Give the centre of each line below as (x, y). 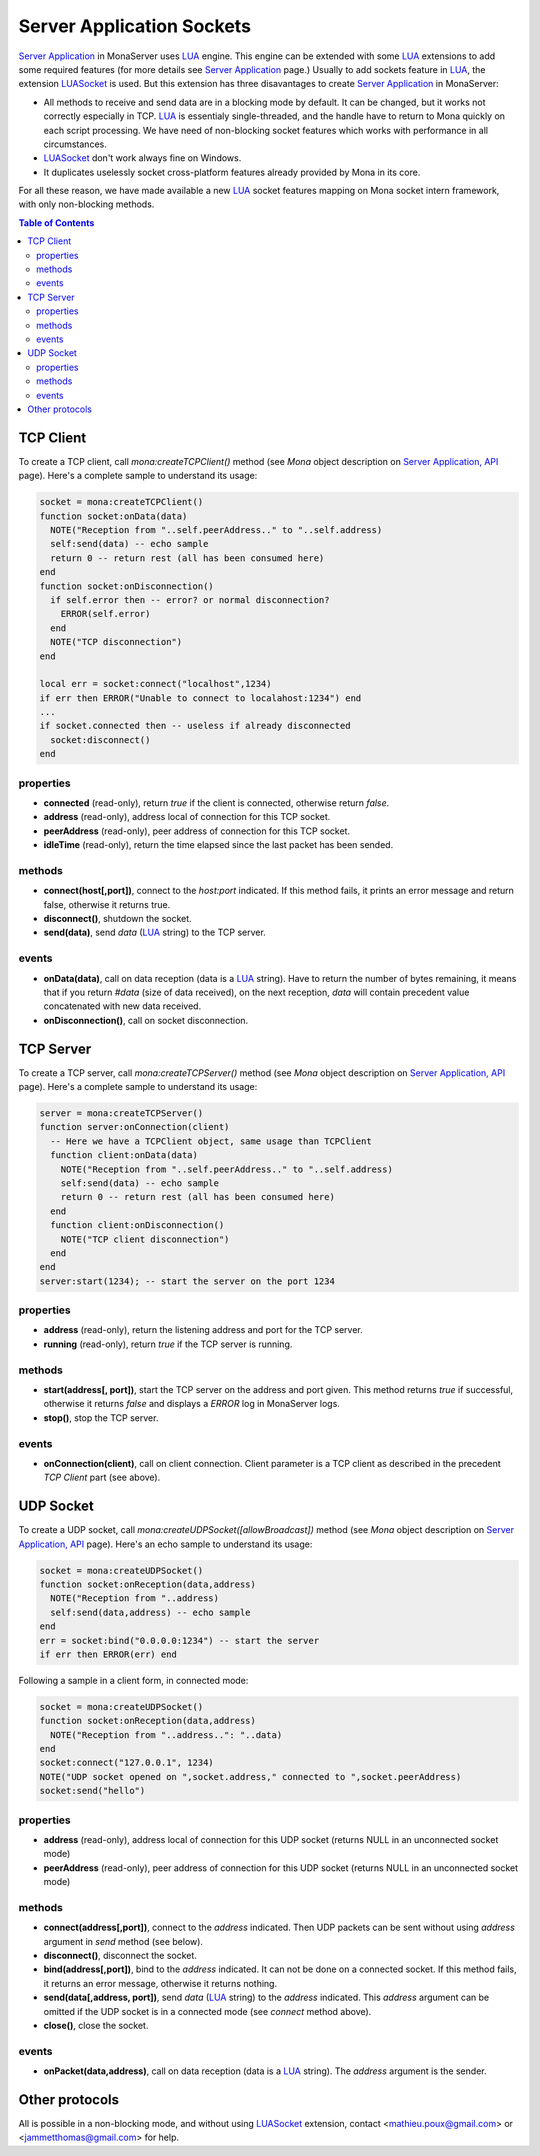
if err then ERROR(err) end (108, 1654)
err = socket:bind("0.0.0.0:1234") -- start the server (179, 1640)
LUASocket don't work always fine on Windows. (142, 158)
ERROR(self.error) (105, 614)
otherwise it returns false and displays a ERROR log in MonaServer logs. (191, 1404)
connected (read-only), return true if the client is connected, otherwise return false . (216, 802)
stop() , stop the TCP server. (101, 1417)
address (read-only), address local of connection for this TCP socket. (187, 817)
